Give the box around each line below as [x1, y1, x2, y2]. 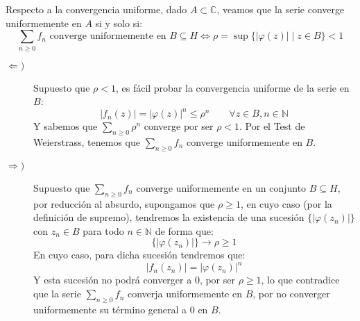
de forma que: [155, 223, 214, 238]
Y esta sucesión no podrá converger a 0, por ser [33, 272, 235, 287]
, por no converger [252, 286, 330, 301]
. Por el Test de [239, 119, 305, 133]
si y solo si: [95, 15, 143, 30]
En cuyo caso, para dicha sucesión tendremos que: [33, 247, 246, 262]
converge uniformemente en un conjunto [136, 180, 307, 195]
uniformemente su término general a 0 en [33, 302, 208, 316]
